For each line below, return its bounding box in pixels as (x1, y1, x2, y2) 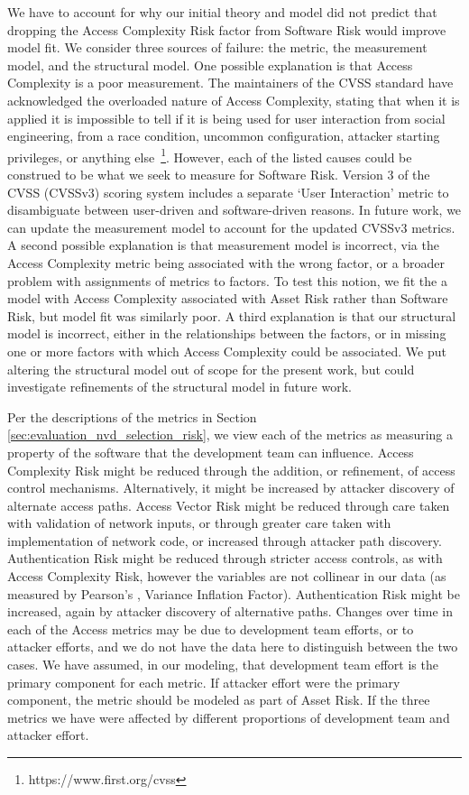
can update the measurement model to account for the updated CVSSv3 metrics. (7, 217, 455, 236)
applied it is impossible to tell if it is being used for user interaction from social (7, 108, 446, 127)
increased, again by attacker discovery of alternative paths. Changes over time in (7, 602, 453, 621)
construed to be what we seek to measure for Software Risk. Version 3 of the (7, 165, 430, 183)
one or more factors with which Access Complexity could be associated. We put (7, 341, 446, 360)
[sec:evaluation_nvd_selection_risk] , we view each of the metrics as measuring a (7, 425, 454, 444)
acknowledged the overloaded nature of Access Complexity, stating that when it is (7, 90, 460, 109)
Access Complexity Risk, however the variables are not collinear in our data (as (7, 567, 446, 586)
